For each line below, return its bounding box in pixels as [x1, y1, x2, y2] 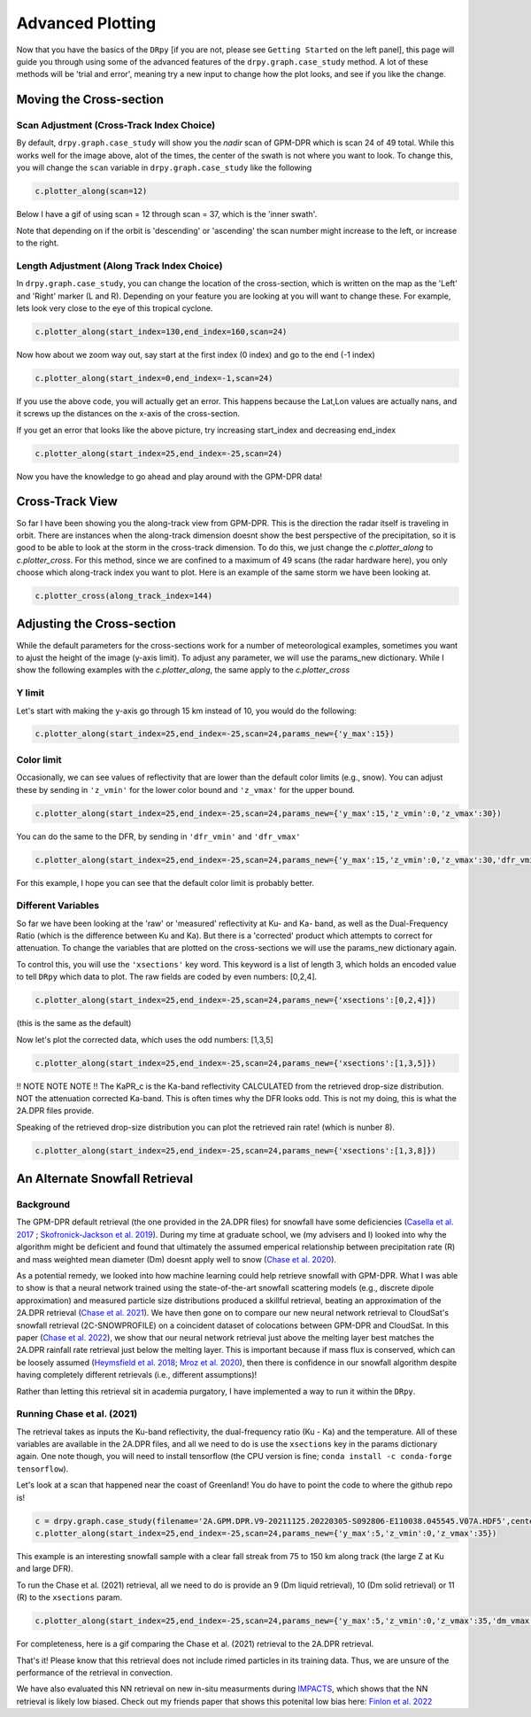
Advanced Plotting [16, 13, 157, 33]
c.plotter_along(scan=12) [35, 186, 148, 197]
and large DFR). [16, 1564, 74, 1574]
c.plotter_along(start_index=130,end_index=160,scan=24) [35, 326, 288, 337]
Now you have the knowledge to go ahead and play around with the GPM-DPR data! [16, 470, 323, 482]
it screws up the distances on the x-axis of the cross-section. [16, 408, 241, 419]
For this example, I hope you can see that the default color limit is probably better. [16, 877, 314, 888]
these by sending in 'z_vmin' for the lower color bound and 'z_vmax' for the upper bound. [16, 784, 356, 795]
